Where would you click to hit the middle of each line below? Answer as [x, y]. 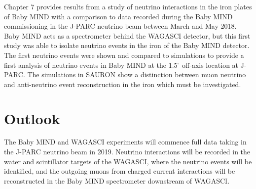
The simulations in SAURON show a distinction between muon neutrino [137, 74]
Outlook [32, 118]
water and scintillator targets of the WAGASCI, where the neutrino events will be [128, 161]
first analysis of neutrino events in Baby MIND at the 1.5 [91, 65]
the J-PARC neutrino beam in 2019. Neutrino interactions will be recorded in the [127, 152]
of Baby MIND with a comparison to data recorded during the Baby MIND [118, 16]
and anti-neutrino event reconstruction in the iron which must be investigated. [123, 84]
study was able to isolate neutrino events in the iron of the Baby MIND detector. [127, 45]
